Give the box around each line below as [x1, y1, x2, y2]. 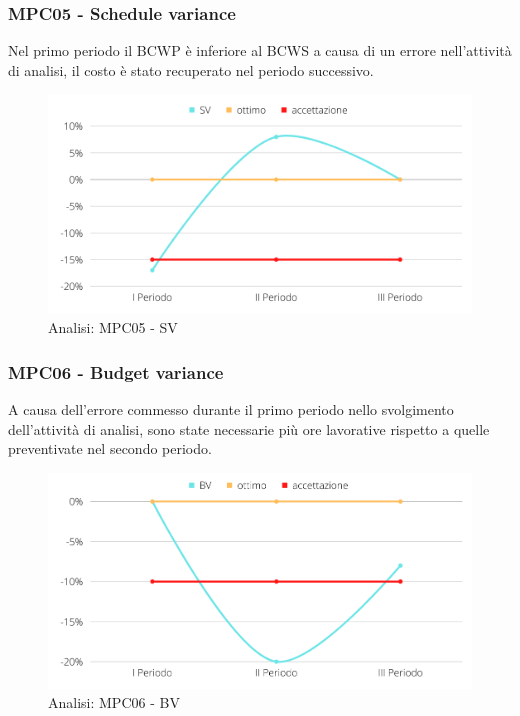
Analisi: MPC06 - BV [48, 692, 180, 713]
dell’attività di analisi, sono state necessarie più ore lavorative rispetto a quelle [8, 418, 490, 439]
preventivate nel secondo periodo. [8, 438, 212, 459]
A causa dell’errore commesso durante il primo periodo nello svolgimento [8, 399, 454, 420]
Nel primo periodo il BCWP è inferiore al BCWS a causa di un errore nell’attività [8, 40, 512, 61]
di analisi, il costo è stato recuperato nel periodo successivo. [8, 59, 374, 80]
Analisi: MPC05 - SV [48, 317, 178, 338]
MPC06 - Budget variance [8, 359, 224, 384]
